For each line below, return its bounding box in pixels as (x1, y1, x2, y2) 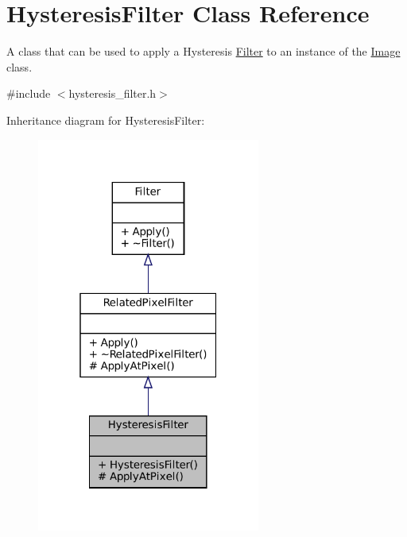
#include (6, 85, 51, 102)
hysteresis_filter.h (68, 85, 157, 102)
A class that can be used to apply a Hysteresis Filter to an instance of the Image (6, 43, 401, 60)
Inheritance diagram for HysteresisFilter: (6, 111, 205, 128)
